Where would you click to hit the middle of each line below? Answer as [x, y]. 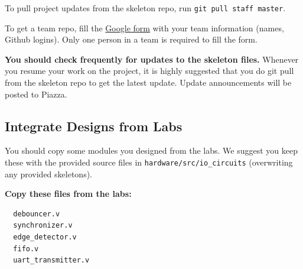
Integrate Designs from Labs [94, 126]
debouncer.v [37, 214]
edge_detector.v [45, 237]
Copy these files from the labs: [68, 194]
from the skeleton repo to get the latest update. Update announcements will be [148, 82]
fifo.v [26, 249]
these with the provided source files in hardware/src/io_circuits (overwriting [149, 162]
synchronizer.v [43, 226]
